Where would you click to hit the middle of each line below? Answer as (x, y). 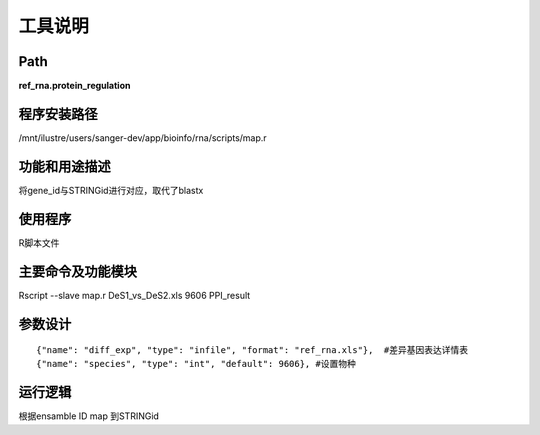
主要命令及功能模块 (77, 271)
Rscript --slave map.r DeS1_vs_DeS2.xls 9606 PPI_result (134, 295)
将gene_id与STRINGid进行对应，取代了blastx (111, 190)
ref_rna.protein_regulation (74, 86)
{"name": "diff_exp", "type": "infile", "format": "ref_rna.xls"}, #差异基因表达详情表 (252, 350)
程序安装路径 (58, 113)
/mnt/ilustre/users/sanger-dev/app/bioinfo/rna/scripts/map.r (142, 137)
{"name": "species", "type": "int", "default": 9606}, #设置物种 (196, 364)
